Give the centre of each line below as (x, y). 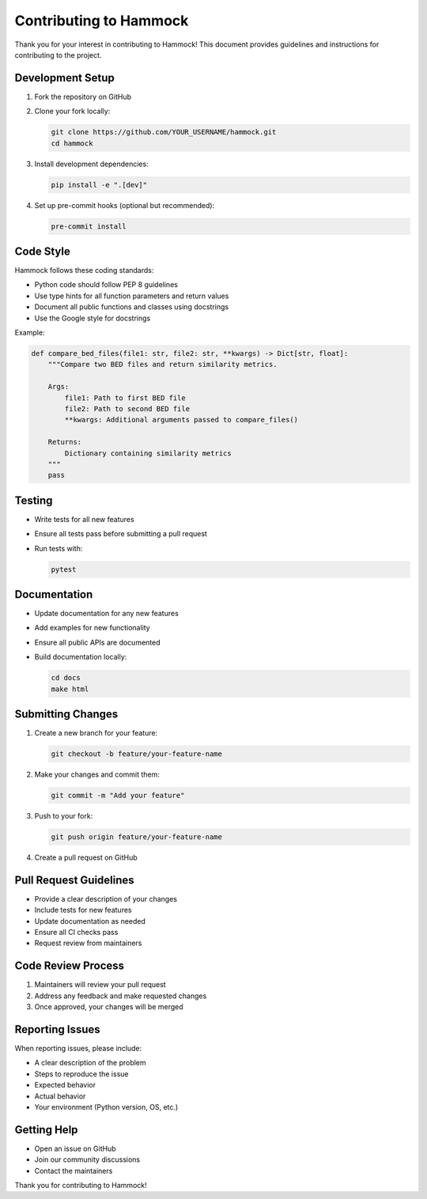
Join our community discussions (87, 1159)
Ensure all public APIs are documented (98, 642)
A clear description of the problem (90, 1063)
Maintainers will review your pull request (100, 985)
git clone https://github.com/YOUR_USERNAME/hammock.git (164, 132)
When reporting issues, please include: (78, 1049)
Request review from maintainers (88, 943)
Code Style (42, 251)
